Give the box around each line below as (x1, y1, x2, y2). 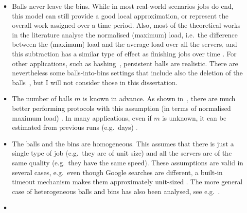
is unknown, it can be (162, 112, 227, 123)
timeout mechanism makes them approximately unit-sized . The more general (12, 177, 243, 187)
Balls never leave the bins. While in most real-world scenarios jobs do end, (12, 1, 234, 11)
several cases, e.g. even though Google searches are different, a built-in (12, 167, 223, 177)
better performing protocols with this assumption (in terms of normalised (12, 103, 231, 113)
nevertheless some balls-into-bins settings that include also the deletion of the (12, 68, 243, 78)
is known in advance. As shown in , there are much (83, 93, 236, 104)
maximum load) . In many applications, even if (12, 112, 152, 123)
